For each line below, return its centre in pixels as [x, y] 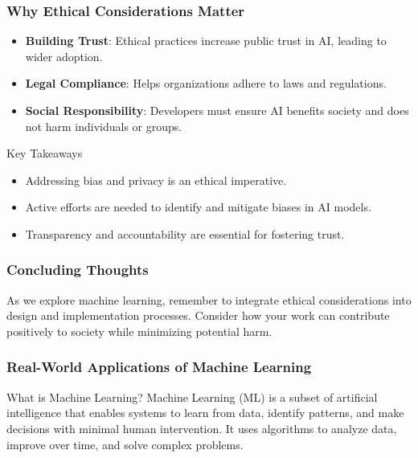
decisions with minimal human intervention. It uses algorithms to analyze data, [202, 428]
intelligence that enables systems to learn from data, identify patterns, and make [205, 413]
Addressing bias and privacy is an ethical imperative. [156, 180]
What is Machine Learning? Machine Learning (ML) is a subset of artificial [192, 397]
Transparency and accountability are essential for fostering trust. [185, 233]
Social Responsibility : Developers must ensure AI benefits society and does [217, 110]
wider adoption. [64, 56]
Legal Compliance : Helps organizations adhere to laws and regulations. [206, 83]
